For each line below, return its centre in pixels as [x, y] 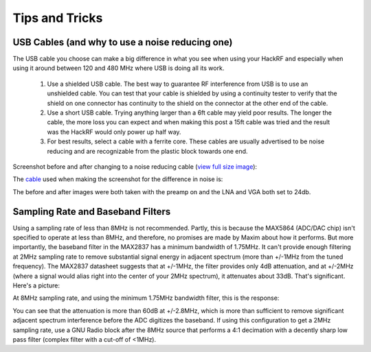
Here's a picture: [36, 285]
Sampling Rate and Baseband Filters [92, 212]
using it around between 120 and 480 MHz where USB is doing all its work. [119, 68]
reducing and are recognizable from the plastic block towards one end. [147, 151]
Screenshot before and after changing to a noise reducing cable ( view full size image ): [135, 166]
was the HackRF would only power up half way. [114, 132]
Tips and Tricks [58, 18]
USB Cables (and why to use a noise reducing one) [123, 42]
